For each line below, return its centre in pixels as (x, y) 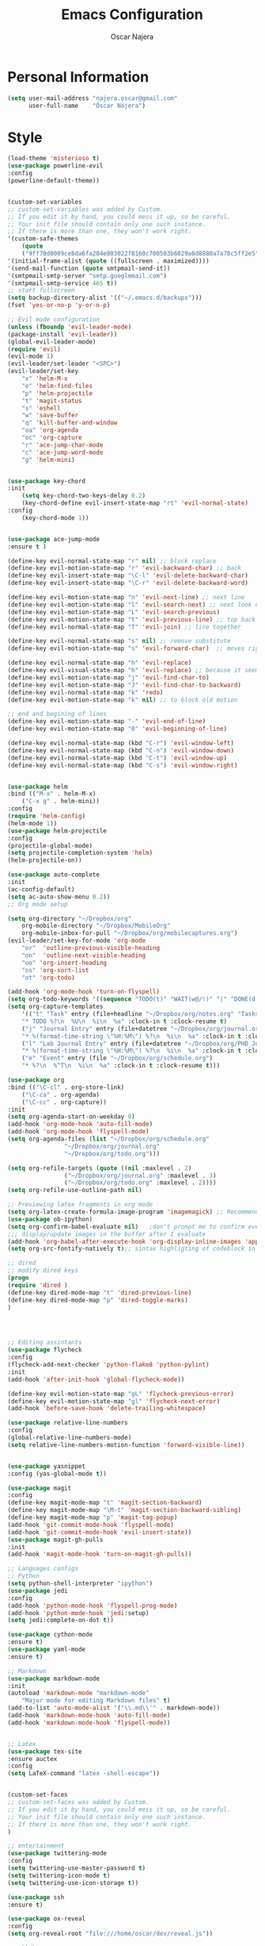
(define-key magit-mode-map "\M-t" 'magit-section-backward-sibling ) (125, 1510)
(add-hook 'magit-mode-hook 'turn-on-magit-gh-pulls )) (100, 1554)
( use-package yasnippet (47, 1466)
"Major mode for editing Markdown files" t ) (96, 1701)
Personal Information (78, 77)
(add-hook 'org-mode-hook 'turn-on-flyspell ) (83, 992)
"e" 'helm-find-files (57, 386)
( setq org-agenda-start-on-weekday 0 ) (71, 1117)
